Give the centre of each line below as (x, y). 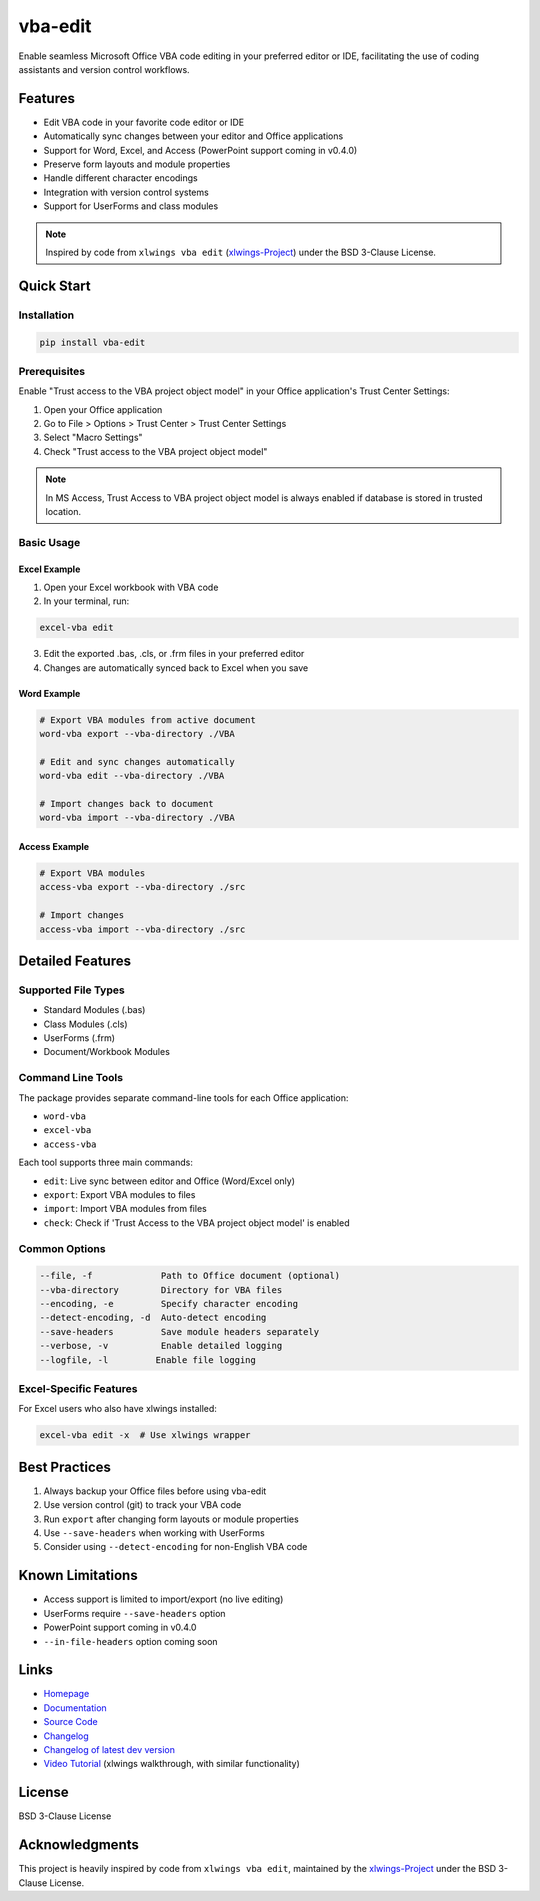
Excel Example (49, 569)
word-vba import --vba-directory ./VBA (137, 818)
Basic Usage (49, 542)
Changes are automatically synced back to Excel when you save (176, 667)
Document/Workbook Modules (106, 1052)
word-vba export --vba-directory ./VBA (137, 734)
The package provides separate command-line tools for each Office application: (183, 1097)
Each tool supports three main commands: (106, 1162)
